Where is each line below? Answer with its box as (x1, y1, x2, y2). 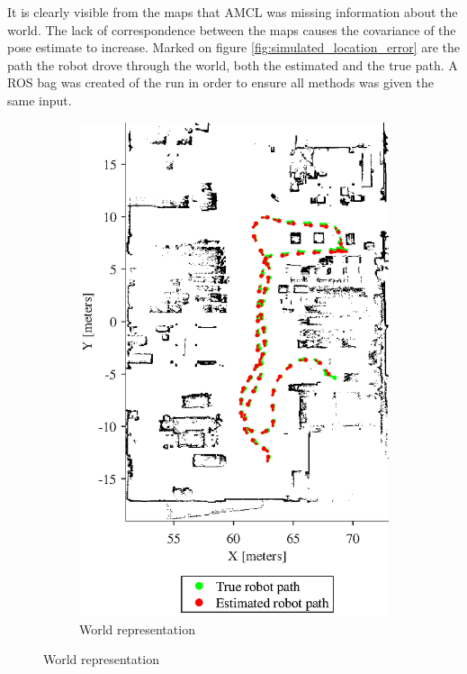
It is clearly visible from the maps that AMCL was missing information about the (7, 3, 458, 21)
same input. (7, 90, 72, 109)
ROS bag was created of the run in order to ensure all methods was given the (7, 73, 434, 92)
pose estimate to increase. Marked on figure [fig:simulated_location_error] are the (7, 38, 461, 57)
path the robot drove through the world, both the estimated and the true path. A (7, 55, 458, 74)
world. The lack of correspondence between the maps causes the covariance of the (7, 20, 456, 39)
